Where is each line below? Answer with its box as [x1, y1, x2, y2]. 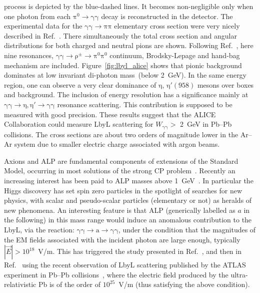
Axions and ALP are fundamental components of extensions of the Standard [4, 155, 238, 166]
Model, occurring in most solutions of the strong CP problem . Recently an [4, 165, 235, 176]
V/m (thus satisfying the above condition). [118, 279, 250, 289]
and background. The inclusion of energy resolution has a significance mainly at [4, 89, 248, 100]
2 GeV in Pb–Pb [180, 119, 232, 129]
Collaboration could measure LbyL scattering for [4, 119, 153, 129]
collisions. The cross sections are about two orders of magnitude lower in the [4, 129, 238, 139]
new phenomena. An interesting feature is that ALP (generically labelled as [4, 204, 235, 215]
